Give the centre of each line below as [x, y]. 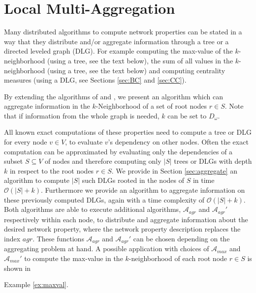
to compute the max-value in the [74, 258]
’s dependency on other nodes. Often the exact [178, 142]
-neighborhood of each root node [178, 258]
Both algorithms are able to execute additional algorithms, [93, 209]
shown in [17, 268]
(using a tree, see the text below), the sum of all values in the [140, 60]
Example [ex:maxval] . [36, 284]
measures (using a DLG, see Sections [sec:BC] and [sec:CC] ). [95, 80]
